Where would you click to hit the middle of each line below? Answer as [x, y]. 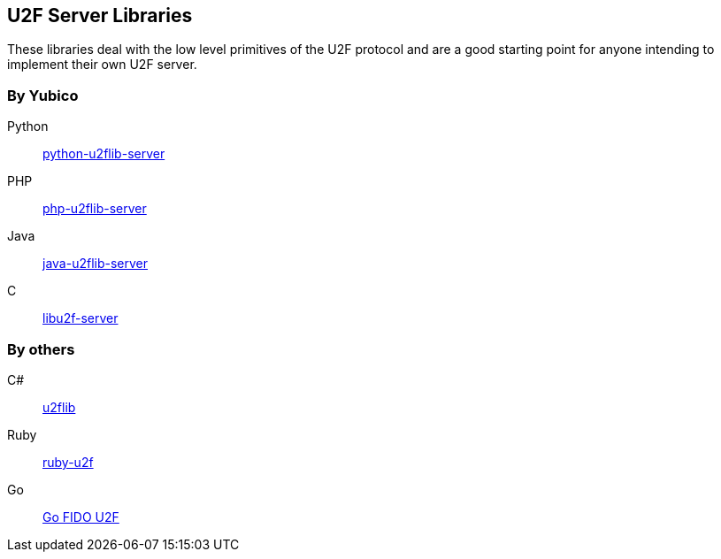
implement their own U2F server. [102, 65]
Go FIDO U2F [81, 517]
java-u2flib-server [96, 264]
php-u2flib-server [95, 209]
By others [41, 349]
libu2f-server [81, 318]
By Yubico [43, 95]
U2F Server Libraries [100, 15]
